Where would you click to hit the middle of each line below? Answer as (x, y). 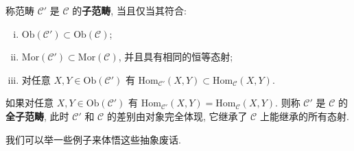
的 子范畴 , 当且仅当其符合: (129, 10)
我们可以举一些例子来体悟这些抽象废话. (93, 139)
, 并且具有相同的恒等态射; (176, 57)
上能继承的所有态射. (304, 116)
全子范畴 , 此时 (37, 116)
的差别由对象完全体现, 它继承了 (177, 116)
